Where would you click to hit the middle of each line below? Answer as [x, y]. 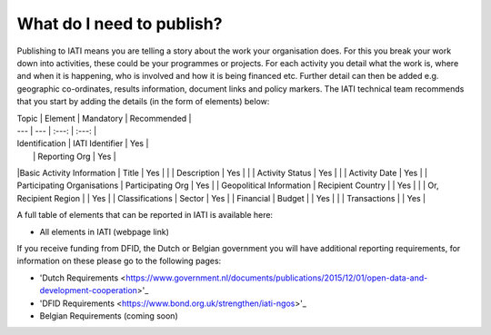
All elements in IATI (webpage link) [105, 232]
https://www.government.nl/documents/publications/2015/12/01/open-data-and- [277, 278]
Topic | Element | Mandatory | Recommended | [104, 118]
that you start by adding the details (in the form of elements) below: [143, 102]
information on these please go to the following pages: [119, 261]
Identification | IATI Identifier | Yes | [83, 143]
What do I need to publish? [120, 24]
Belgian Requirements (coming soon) [109, 315]
